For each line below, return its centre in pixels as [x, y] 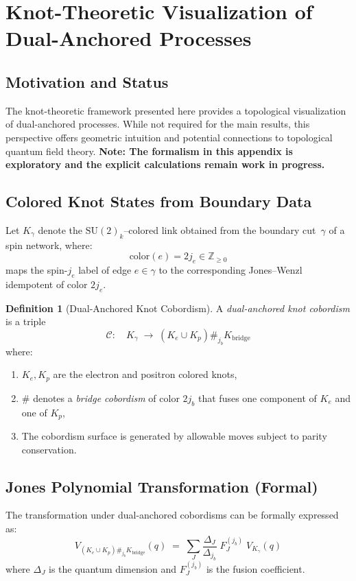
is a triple [26, 321]
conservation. [49, 449]
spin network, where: [49, 245]
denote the [60, 229]
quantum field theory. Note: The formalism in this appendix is [149, 151]
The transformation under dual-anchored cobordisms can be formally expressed [172, 515]
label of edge [105, 270]
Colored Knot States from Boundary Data [159, 201]
